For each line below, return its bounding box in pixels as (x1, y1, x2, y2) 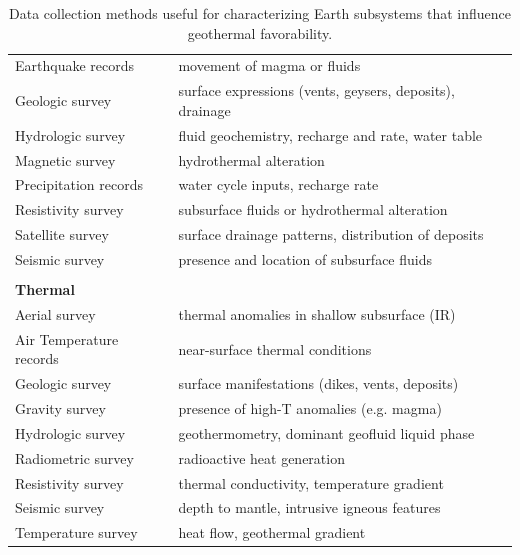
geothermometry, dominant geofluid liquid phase (178, 422, 475, 443)
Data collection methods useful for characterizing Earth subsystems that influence (9, 3, 511, 23)
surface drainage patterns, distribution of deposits (178, 224, 484, 245)
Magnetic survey (15, 149, 116, 170)
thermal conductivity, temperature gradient (178, 472, 444, 493)
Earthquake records (15, 55, 135, 76)
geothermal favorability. (187, 22, 333, 43)
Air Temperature (15, 328, 119, 349)
